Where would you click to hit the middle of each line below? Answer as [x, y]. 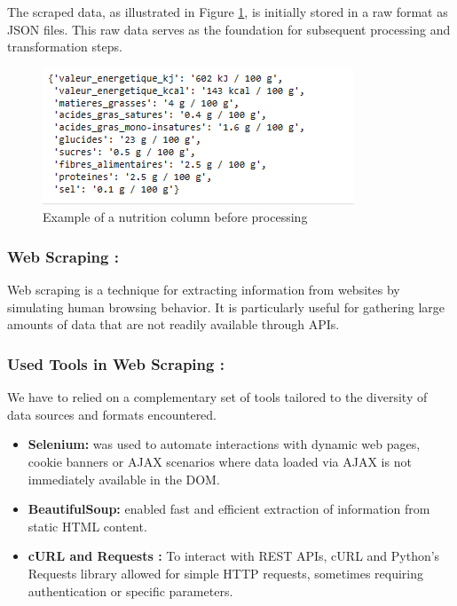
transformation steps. [65, 47]
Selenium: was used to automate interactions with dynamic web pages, [224, 444]
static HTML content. [87, 526]
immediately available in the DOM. [124, 479]
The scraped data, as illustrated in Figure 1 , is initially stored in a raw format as [228, 12]
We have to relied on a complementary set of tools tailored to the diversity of [217, 397]
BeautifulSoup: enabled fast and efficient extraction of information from [229, 509]
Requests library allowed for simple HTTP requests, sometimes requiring [226, 573]
